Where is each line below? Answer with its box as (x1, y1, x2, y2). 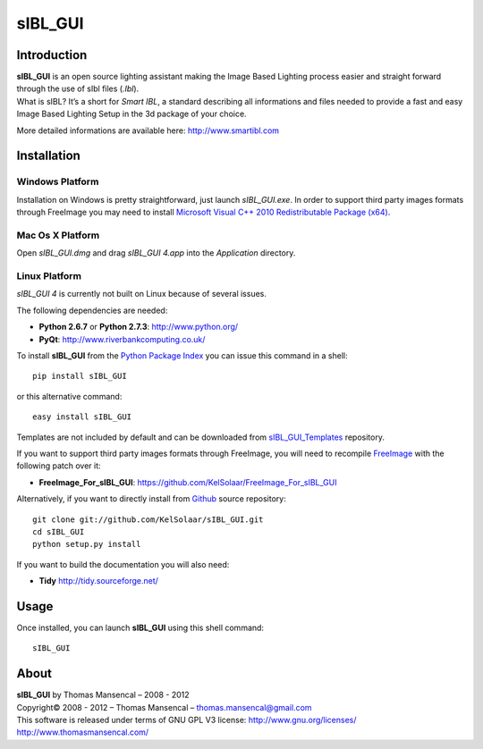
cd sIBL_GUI (32, 526, 85, 536)
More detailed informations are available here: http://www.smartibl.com (16, 125, 280, 136)
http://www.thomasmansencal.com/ (16, 727, 149, 737)
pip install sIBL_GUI (32, 371, 127, 382)
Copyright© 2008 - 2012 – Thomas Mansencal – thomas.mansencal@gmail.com (16, 702, 312, 712)
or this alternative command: (16, 391, 123, 401)
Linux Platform (16, 270, 82, 282)
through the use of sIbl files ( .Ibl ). (16, 83, 140, 94)
